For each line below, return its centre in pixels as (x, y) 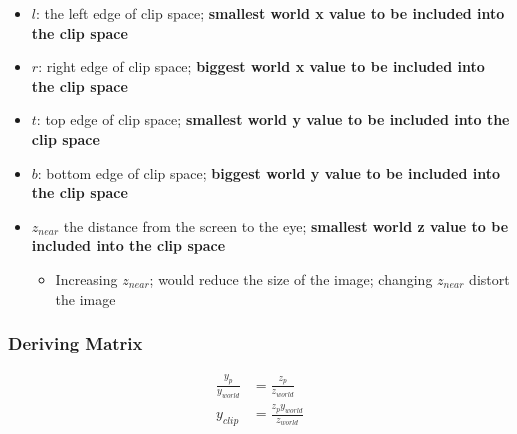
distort (489, 278)
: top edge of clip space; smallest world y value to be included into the (273, 119)
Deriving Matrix (75, 343)
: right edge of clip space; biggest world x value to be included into (261, 66)
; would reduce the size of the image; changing (291, 278)
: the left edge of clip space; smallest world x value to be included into (270, 13)
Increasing (86, 278)
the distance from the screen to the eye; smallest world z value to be (286, 225)
